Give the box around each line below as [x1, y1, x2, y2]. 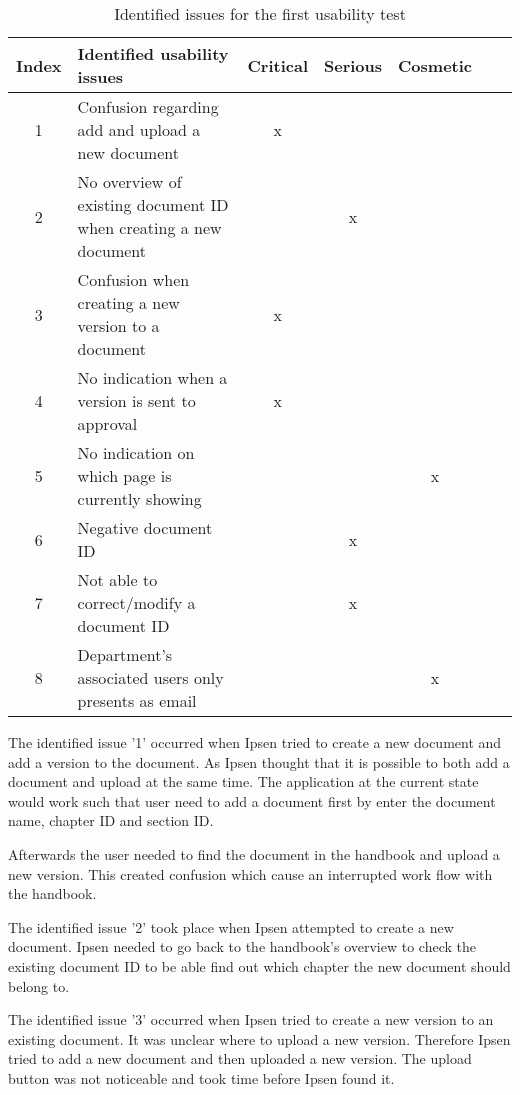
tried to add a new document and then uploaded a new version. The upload [8, 1048, 472, 1069]
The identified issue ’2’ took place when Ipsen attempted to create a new [8, 916, 454, 937]
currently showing [77, 487, 202, 510]
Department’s [77, 643, 173, 666]
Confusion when [77, 268, 190, 291]
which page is [77, 464, 172, 487]
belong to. [8, 975, 70, 996]
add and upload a [77, 118, 201, 141]
